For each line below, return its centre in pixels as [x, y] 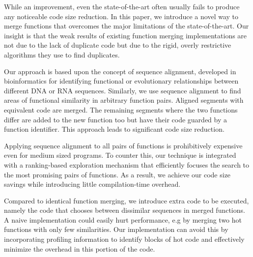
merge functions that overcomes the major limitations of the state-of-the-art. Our [126, 26]
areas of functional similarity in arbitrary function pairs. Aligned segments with [124, 100]
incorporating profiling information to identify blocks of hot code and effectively [124, 239]
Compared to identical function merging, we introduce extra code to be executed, [126, 200]
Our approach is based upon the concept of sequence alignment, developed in [120, 71]
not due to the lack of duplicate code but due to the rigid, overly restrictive [118, 45]
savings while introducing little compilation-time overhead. [92, 184]
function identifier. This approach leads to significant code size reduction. [114, 129]
